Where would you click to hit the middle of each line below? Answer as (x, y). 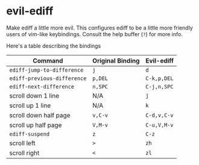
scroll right (24, 153)
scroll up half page (36, 125)
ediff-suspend (30, 134)
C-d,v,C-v (160, 115)
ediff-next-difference (42, 86)
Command (48, 60)
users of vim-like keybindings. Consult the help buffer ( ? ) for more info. (94, 34)
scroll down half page (40, 115)
